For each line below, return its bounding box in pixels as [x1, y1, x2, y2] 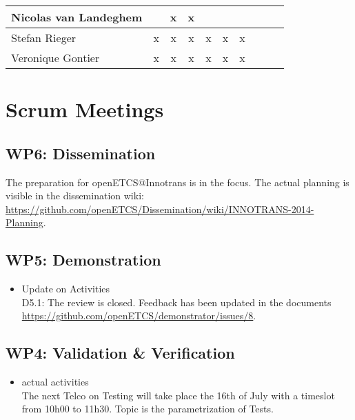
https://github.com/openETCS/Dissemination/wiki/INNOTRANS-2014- [6, 201, 314, 216]
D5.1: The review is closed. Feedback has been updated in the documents [21, 294, 332, 309]
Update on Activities [21, 281, 110, 296]
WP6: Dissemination [6, 142, 156, 163]
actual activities [21, 374, 89, 389]
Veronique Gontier [11, 50, 100, 66]
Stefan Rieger [11, 30, 77, 46]
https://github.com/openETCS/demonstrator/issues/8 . [21, 308, 256, 323]
